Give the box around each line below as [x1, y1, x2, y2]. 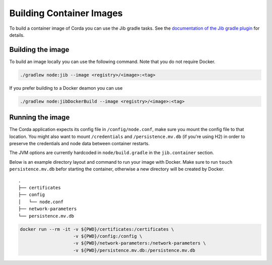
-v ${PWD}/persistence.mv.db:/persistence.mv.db [73, 247, 195, 253]
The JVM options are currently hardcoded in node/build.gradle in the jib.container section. [9, 150, 214, 156]
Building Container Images [9, 8, 123, 19]
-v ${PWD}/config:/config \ [73, 233, 143, 239]
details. [9, 32, 25, 38]
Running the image [9, 113, 70, 122]
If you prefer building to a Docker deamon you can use [9, 85, 123, 91]
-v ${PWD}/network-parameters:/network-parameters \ [73, 240, 206, 246]
